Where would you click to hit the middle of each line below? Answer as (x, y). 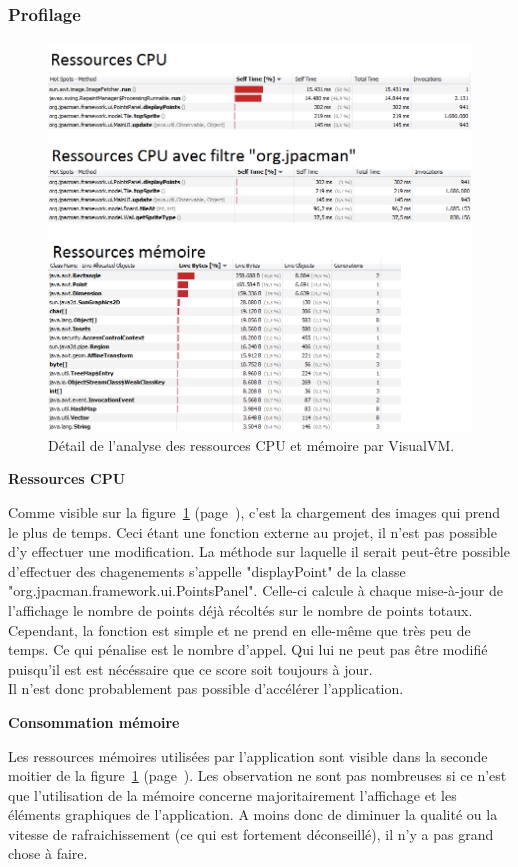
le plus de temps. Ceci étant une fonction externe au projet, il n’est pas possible (252, 531)
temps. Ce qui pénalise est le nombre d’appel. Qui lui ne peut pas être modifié (248, 649)
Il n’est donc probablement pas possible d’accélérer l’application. (206, 688)
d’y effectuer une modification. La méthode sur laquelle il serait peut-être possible (259, 551)
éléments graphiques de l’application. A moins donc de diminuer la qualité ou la (253, 814)
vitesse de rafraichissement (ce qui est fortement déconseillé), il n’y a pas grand (251, 833)
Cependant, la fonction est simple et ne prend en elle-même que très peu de (239, 629)
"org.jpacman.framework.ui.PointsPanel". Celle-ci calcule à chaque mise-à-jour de (255, 590)
